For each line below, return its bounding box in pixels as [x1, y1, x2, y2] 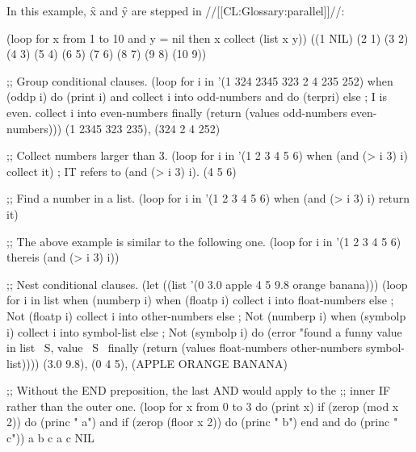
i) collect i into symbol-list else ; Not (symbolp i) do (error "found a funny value [6, 323, 402, 340]
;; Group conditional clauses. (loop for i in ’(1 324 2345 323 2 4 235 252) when [6, 72, 393, 89]
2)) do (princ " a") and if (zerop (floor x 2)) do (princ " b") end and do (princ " [6, 413, 398, 430]
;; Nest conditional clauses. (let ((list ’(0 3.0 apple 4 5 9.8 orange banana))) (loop [6, 275, 408, 292]
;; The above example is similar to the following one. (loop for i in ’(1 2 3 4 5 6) [6, 232, 401, 249]
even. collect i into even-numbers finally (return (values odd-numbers [6, 103, 347, 120]
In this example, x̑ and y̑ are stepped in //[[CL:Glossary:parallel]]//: [6, 2, 345, 19]
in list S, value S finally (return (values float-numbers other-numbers [6, 339, 363, 356]
